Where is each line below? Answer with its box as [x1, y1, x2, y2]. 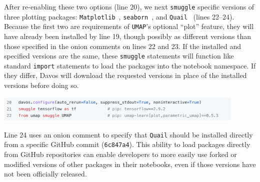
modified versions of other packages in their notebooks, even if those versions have [4, 158, 256, 169]
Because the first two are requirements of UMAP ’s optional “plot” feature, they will [4, 21, 254, 31]
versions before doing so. [4, 80, 79, 90]
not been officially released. [4, 168, 87, 179]
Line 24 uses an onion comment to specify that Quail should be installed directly [4, 129, 253, 139]
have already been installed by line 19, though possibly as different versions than [4, 30, 251, 41]
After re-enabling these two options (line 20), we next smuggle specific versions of [4, 1, 254, 11]
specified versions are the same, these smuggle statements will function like [4, 50, 234, 61]
